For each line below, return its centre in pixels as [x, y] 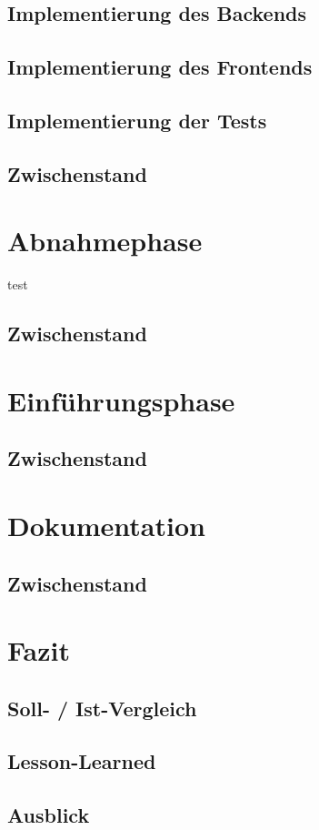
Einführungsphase [121, 400]
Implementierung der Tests [137, 120]
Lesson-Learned [82, 761]
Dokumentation [106, 525]
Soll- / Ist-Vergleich [102, 708]
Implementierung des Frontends [160, 67]
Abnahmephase [105, 241]
